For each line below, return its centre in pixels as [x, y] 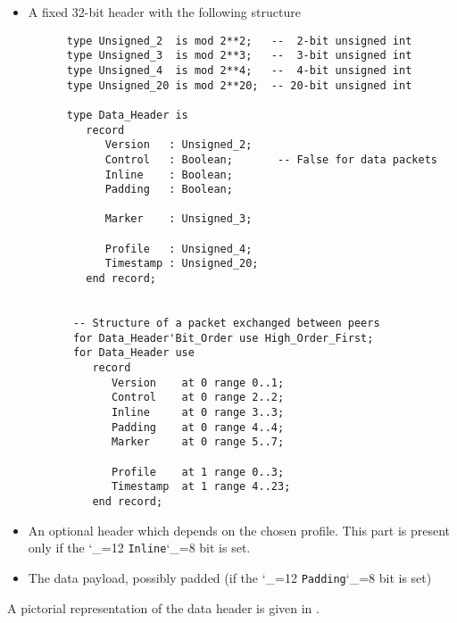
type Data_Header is [127, 115]
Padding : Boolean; [169, 190]
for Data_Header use [133, 353]
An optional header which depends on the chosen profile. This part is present [239, 530]
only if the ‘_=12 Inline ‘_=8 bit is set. [139, 548]
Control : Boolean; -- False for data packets [271, 159]
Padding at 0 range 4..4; [198, 427]
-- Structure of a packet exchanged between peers [226, 324]
